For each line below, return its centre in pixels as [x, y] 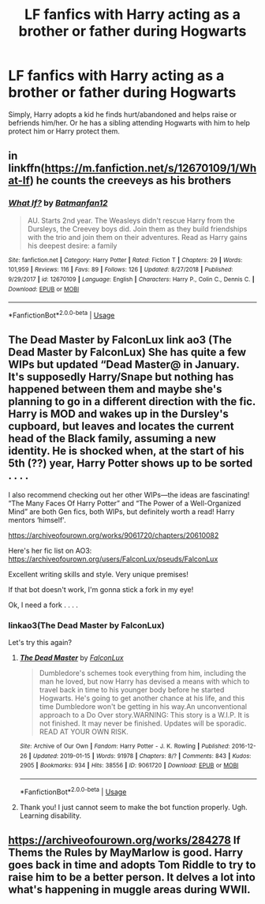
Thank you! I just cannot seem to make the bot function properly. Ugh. [134, 807]
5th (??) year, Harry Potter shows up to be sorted [131, 463]
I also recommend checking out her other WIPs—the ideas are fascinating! [129, 494]
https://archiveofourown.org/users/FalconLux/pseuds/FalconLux [113, 559]
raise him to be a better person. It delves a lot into [132, 878]
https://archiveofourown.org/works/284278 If [124, 840]
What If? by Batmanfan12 [58, 203]
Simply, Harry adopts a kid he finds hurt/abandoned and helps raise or [122, 114]
